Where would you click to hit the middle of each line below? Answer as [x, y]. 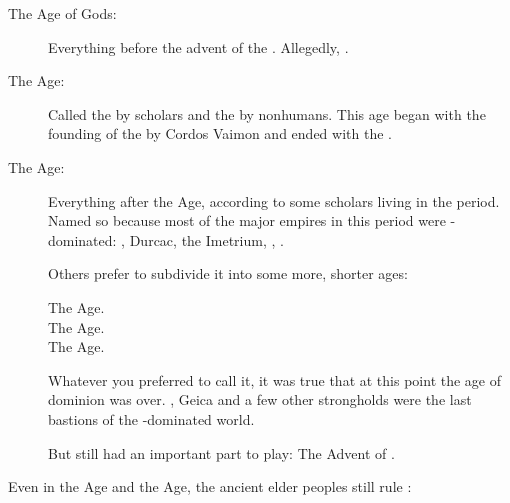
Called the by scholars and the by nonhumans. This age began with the [267, 113]
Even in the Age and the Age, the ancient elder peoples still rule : [210, 486]
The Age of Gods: [62, 13]
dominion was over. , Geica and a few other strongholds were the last [260, 399]
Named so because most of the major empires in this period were [247, 220]
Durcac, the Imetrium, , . [206, 239]
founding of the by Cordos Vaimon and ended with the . [220, 133]
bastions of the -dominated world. [151, 418]
